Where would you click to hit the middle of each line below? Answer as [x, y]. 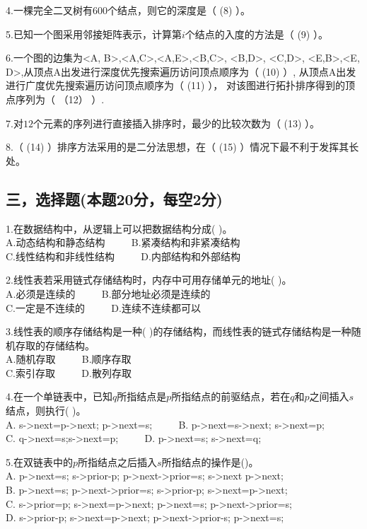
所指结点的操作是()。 [210, 461]
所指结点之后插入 [117, 461]
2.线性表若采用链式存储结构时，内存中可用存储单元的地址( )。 [149, 280]
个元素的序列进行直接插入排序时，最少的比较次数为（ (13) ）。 [176, 123]
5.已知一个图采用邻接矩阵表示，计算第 [94, 34]
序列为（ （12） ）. [60, 99]
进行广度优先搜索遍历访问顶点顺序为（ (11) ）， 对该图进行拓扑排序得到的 [175, 85]
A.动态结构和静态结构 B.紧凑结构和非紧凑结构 [123, 242]
